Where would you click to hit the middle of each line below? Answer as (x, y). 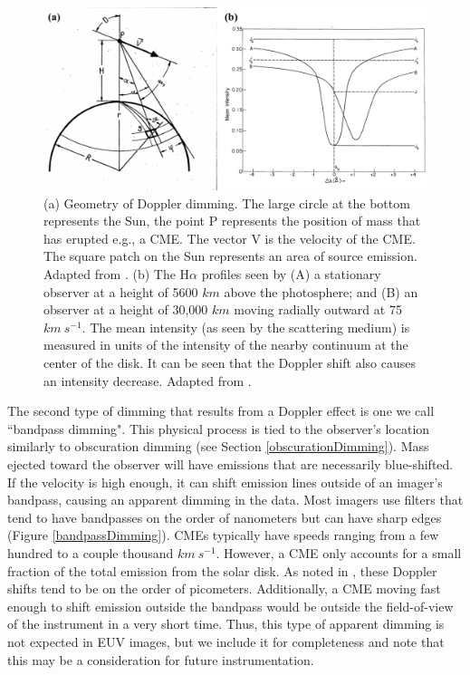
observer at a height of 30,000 (126, 309)
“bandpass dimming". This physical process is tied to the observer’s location (219, 428)
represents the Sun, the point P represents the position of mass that (232, 221)
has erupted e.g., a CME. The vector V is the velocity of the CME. (230, 238)
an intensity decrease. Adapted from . (148, 380)
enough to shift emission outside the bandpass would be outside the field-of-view (230, 606)
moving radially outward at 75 (318, 309)
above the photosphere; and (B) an (321, 291)
